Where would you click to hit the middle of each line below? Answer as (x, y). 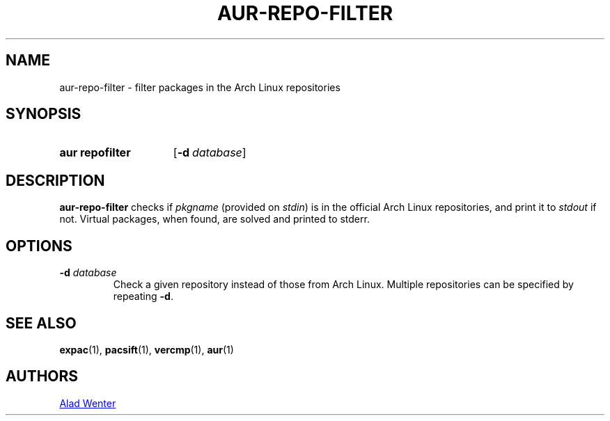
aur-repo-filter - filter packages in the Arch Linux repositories (200, 87)
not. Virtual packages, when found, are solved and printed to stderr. (214, 219)
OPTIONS (39, 246)
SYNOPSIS (44, 114)
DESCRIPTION (55, 180)
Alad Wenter (88, 403)
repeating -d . (143, 296)
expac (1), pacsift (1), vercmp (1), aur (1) (147, 349)
